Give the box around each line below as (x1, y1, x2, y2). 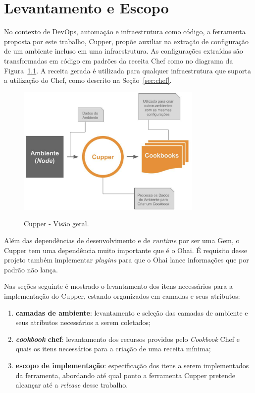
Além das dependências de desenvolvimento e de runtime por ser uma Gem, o (4, 235, 240, 246)
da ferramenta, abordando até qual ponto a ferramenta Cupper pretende (15, 370, 236, 380)
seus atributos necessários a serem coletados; (15, 317, 151, 327)
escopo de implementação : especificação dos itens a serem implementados (15, 360, 249, 370)
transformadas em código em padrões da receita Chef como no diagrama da (4, 55, 233, 65)
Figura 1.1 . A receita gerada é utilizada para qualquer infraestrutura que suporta (4, 65, 251, 75)
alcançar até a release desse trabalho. (15, 380, 128, 390)
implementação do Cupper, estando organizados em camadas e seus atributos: (4, 291, 240, 301)
